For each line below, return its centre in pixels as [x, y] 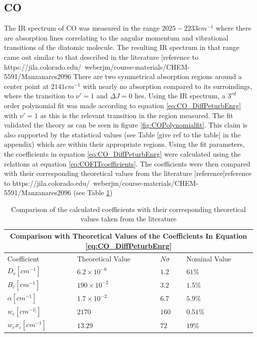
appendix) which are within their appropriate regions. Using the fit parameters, [124, 144]
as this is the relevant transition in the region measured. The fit [137, 115]
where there [234, 28]
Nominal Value [209, 258]
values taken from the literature [128, 219]
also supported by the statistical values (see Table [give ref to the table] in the [122, 134]
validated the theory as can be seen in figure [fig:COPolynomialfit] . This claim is [126, 125]
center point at [26, 86]
